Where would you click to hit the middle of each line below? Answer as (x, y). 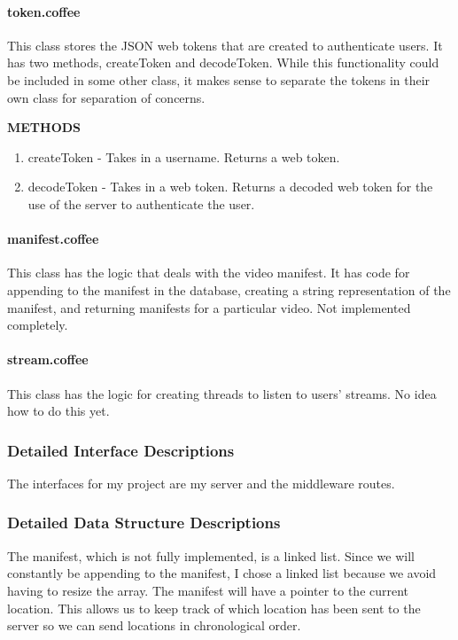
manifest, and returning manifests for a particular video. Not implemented (209, 307)
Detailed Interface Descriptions (121, 450)
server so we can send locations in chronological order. (154, 625)
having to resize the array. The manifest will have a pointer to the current (208, 590)
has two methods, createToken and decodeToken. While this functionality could (223, 62)
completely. (38, 325)
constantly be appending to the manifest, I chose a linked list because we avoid (222, 573)
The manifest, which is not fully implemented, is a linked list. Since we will (211, 555)
